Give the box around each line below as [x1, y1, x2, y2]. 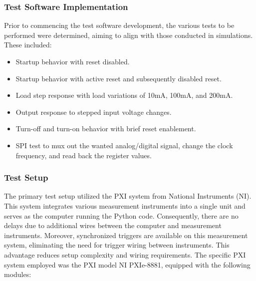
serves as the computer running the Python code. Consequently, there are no [4, 210, 239, 221]
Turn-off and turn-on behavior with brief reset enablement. [15, 123, 196, 134]
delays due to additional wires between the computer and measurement [4, 220, 222, 231]
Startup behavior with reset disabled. [15, 56, 130, 66]
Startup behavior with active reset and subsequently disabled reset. [15, 73, 222, 83]
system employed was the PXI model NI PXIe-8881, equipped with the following [4, 259, 251, 270]
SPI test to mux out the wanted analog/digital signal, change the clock [15, 140, 233, 150]
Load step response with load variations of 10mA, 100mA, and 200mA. [15, 90, 233, 100]
